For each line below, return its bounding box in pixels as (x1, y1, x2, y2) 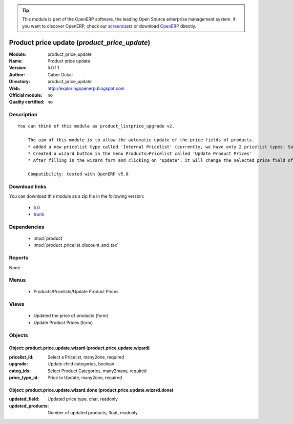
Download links (9, 183, 46, 190)
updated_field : (9, 396, 40, 402)
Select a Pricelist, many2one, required (47, 354, 125, 360)
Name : (9, 58, 23, 64)
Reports (9, 254, 29, 261)
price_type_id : (9, 374, 39, 381)
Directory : (9, 79, 30, 85)
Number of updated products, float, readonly (47, 410, 138, 416)
